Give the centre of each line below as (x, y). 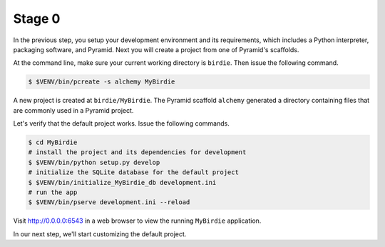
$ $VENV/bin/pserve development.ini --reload (109, 202)
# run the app (53, 192)
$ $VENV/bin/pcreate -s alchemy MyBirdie (102, 82)
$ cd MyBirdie (53, 142)
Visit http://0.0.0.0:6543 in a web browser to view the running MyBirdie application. (137, 221)
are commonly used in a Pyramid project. (73, 110)
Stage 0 (37, 19)
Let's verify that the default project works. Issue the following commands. (121, 123)
